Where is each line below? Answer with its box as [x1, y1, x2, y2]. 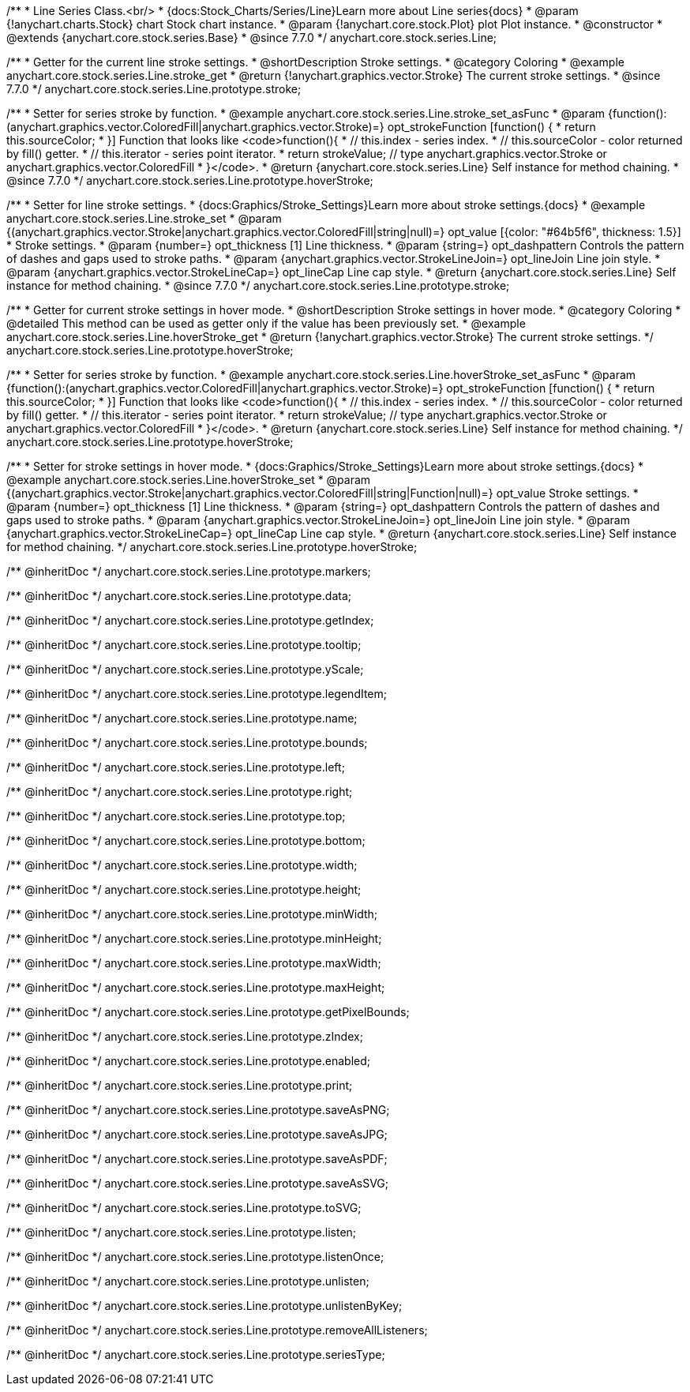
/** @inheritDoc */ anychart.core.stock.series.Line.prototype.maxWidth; [6, 956, 381, 970]
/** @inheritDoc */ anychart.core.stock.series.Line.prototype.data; [6, 589, 351, 602]
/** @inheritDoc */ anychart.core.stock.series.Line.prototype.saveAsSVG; [6, 1176, 389, 1190]
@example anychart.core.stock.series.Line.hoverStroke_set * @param [6, 473, 371, 486]
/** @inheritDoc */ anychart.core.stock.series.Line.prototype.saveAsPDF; [6, 1152, 388, 1165]
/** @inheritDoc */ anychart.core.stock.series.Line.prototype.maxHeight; [6, 981, 385, 994]
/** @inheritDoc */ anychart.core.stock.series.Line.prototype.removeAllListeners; [6, 1323, 428, 1337]
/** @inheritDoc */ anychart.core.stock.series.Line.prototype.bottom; [6, 834, 366, 847]
